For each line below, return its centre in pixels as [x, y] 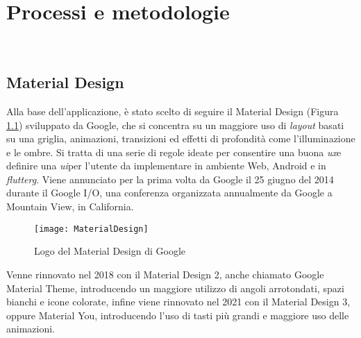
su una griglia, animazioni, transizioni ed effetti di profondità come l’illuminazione [181, 138]
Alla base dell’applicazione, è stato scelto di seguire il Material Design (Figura [173, 111]
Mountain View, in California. [70, 206]
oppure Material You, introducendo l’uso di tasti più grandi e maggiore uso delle [178, 315]
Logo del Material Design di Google [110, 251]
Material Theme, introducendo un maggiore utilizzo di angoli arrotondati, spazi [175, 288]
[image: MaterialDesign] [91, 229]
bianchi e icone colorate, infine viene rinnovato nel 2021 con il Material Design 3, [178, 302]
